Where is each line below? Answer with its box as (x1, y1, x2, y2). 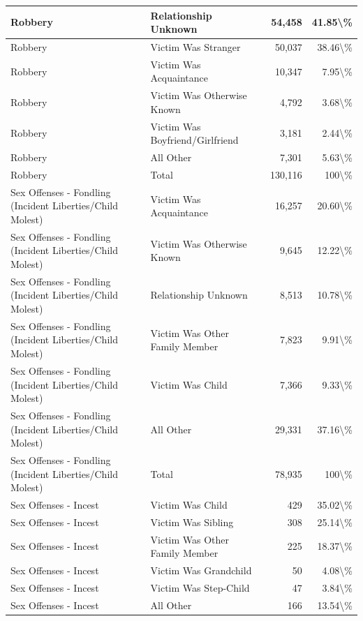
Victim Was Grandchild (150, 563, 252, 578)
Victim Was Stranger (150, 39, 241, 54)
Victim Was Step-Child (150, 580, 250, 594)
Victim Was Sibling (150, 514, 234, 529)
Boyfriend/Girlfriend (150, 133, 239, 147)
